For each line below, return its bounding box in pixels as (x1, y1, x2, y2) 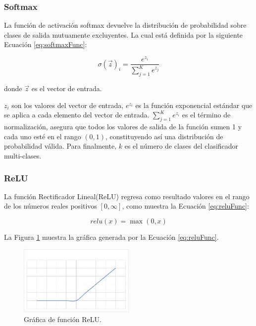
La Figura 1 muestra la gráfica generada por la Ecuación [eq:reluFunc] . (4, 232, 219, 242)
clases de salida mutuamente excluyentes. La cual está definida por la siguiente (4, 29, 243, 40)
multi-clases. (4, 151, 42, 161)
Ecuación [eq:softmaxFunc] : (4, 39, 87, 50)
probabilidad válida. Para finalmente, (4, 141, 117, 151)
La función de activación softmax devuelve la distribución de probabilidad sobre (4, 20, 247, 30)
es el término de (182, 109, 231, 120)
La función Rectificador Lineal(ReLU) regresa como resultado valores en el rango (4, 191, 250, 201)
